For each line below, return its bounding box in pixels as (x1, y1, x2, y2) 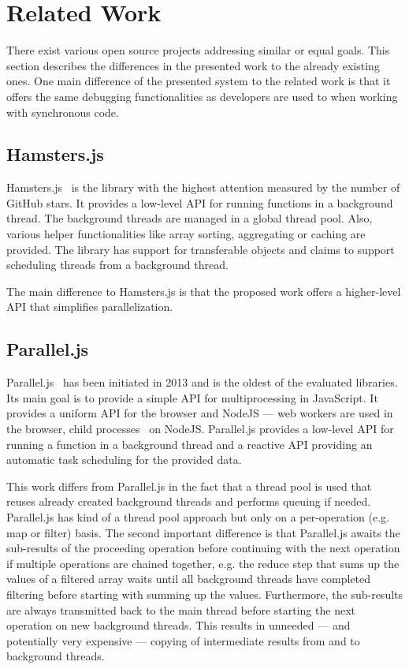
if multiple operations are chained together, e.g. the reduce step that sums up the (6, 555, 400, 571)
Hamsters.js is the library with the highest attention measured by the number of (6, 179, 400, 196)
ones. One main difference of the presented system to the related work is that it (6, 73, 391, 89)
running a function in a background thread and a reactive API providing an (6, 435, 373, 452)
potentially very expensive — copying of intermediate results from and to (6, 632, 360, 648)
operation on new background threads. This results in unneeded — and (6, 617, 351, 633)
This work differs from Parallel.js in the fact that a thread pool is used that (6, 477, 372, 494)
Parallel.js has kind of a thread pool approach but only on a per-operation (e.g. (6, 509, 389, 525)
